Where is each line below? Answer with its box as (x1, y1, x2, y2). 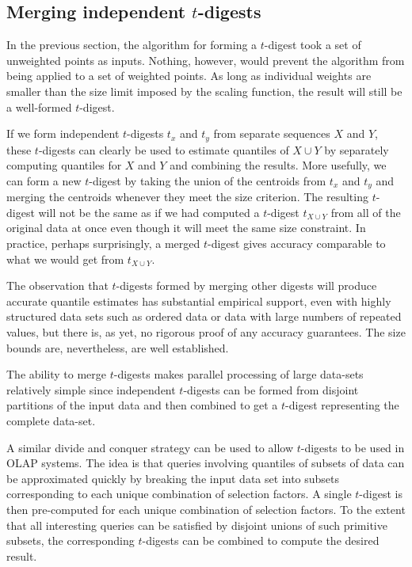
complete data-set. (6, 412, 96, 428)
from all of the (330, 204, 401, 220)
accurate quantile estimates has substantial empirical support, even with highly (6, 292, 391, 309)
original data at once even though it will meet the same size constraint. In (6, 219, 366, 236)
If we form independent (6, 125, 120, 142)
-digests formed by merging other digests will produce (116, 277, 377, 294)
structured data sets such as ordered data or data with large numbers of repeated (6, 308, 402, 325)
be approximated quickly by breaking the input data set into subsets (6, 470, 340, 486)
